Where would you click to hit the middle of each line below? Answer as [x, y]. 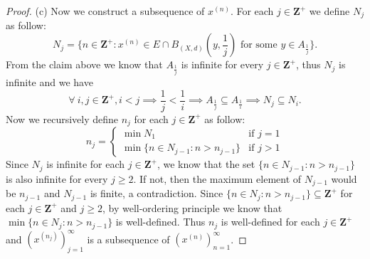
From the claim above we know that [84, 64]
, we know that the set [206, 164]
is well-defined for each [270, 222]
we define [329, 11]
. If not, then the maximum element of [217, 178]
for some [259, 45]
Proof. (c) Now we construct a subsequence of [105, 11]
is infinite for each [86, 164]
